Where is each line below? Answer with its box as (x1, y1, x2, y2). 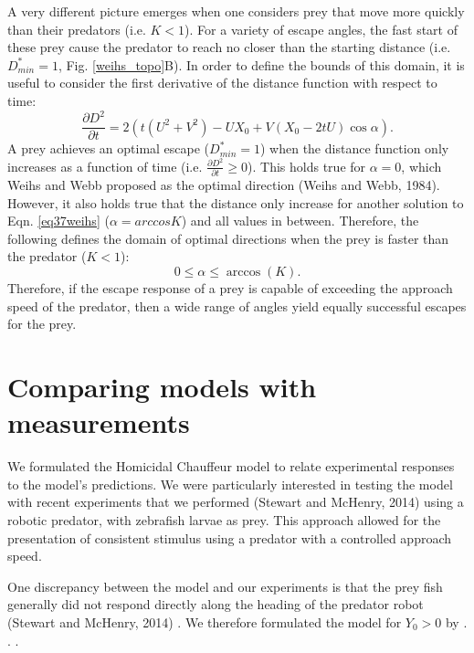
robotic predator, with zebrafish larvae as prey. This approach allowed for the (7, 510, 441, 529)
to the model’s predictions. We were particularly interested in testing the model (7, 474, 453, 493)
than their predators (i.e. (7, 19, 146, 38)
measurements (7, 404, 190, 441)
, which (401, 156, 442, 175)
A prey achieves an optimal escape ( (7, 139, 210, 158)
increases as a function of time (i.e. (7, 156, 203, 175)
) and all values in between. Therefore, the (181, 211, 419, 230)
